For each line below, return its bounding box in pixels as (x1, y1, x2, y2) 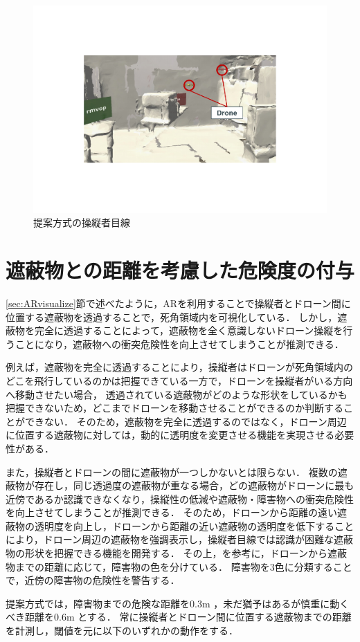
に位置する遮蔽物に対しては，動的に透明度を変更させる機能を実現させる (6, 428, 335, 442)
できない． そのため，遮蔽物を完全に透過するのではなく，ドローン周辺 (24, 414, 347, 428)
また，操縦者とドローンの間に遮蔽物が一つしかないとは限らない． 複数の (6, 464, 338, 479)
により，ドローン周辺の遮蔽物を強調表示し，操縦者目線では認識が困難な (6, 532, 334, 547)
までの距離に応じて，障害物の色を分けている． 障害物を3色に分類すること (15, 559, 352, 574)
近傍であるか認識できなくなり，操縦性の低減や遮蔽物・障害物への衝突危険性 (6, 491, 354, 506)
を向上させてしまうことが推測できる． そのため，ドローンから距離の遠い (6, 505, 337, 520)
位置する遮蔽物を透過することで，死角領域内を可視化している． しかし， (6, 309, 338, 324)
